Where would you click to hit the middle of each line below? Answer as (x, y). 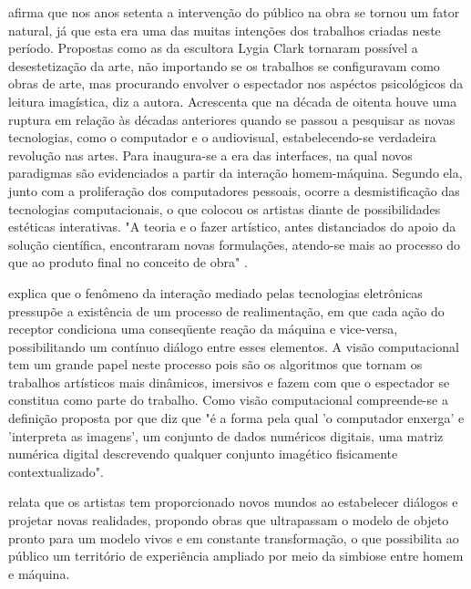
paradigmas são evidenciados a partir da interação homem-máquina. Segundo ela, (235, 173)
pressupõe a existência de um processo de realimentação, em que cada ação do (226, 310)
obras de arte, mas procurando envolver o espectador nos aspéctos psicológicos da (236, 83)
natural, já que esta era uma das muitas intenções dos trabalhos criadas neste (225, 30)
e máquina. (39, 573)
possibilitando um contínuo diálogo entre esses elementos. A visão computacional (234, 346)
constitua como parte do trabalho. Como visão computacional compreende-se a (228, 400)
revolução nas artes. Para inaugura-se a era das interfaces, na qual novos (210, 155)
